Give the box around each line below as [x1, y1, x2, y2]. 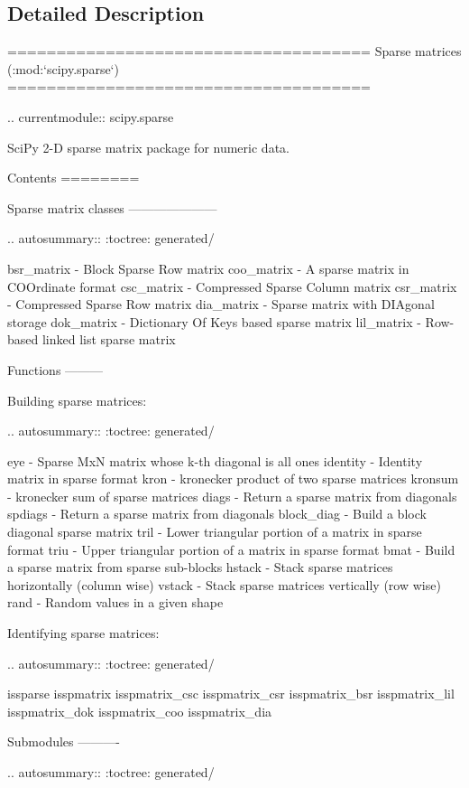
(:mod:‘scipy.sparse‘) [7, 59, 119, 78]
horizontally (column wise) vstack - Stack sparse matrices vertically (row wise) [7, 575, 441, 594]
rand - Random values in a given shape [7, 593, 224, 612]
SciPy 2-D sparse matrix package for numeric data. [7, 137, 290, 156]
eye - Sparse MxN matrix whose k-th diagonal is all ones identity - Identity [7, 451, 423, 470]
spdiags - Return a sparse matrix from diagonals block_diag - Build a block [7, 504, 427, 523]
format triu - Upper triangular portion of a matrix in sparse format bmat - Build [7, 539, 455, 558]
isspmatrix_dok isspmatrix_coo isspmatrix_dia [7, 701, 272, 720]
